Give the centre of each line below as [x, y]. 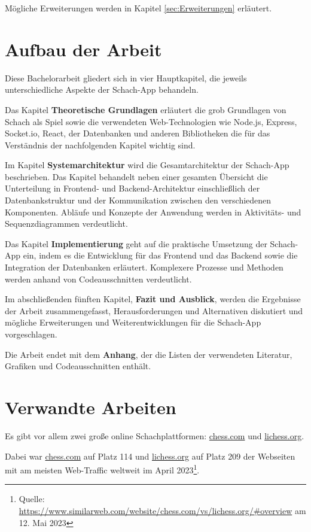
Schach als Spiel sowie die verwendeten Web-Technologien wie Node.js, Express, [151, 121]
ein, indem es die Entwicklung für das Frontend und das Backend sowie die [160, 255]
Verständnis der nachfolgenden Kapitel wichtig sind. [100, 145]
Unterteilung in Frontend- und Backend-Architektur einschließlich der [132, 188]
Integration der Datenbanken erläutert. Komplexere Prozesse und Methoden [144, 267]
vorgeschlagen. [31, 334]
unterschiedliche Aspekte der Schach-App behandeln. [102, 89]
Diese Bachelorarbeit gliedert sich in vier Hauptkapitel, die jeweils [126, 77]
